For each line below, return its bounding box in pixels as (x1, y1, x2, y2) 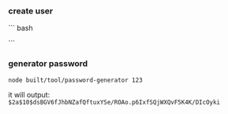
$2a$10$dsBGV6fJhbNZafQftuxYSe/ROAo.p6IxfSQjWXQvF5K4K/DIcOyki (8, 98, 221, 107)
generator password (8, 58, 88, 69)
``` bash (8, 24, 33, 33)
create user (8, 6, 54, 17)
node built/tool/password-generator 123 (8, 76, 144, 84)
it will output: (8, 90, 50, 100)
